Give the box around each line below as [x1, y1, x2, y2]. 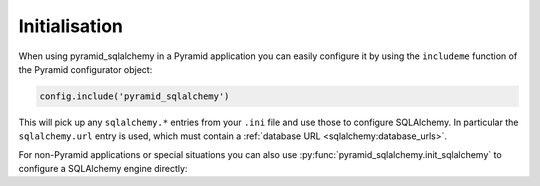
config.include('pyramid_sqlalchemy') [39, 90, 230, 102]
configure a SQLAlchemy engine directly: [18, 163, 188, 175]
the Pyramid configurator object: [18, 63, 153, 75]
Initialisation [18, 15, 124, 37]
